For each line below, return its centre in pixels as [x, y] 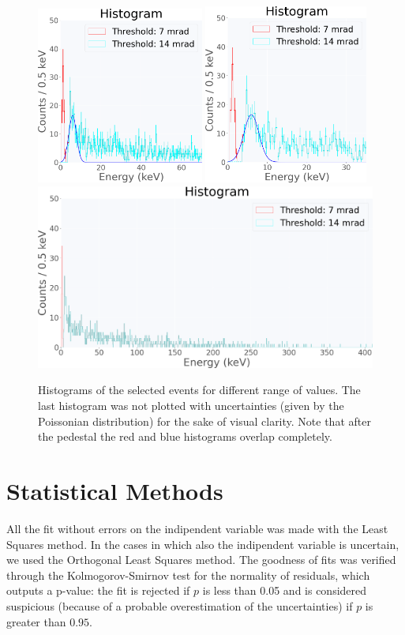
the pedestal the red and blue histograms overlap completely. [185, 436]
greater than [36, 621]
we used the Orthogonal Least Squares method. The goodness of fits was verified [201, 560]
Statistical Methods [115, 490]
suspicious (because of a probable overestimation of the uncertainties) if [180, 605]
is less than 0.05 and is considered [285, 590]
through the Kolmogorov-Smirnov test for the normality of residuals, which [188, 575]
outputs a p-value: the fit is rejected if [98, 590]
